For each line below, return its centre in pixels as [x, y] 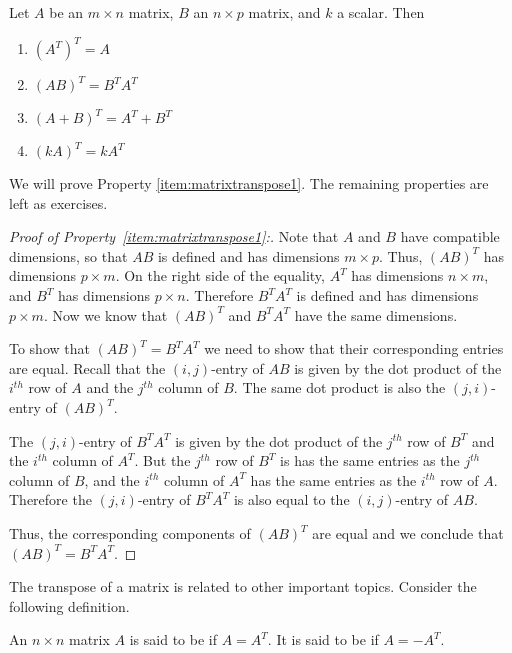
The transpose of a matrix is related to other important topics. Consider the [243, 586]
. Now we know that [105, 314]
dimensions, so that [68, 255]
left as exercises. [58, 202]
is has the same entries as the [370, 460]
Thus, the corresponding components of [130, 533]
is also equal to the [291, 499]
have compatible [450, 236]
